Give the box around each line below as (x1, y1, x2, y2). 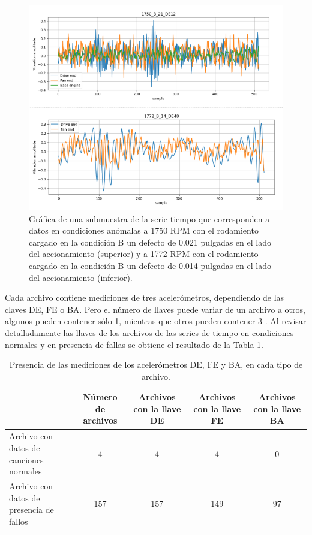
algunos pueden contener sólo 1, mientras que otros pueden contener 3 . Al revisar (5, 315, 307, 327)
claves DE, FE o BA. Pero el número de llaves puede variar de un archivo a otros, (5, 303, 305, 315)
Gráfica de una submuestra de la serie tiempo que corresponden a (29, 212, 270, 225)
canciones (9, 453, 44, 466)
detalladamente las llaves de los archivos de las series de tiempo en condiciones (5, 326, 294, 338)
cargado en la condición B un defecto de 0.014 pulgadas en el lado (29, 259, 271, 271)
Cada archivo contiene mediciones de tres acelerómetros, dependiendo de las (5, 291, 284, 304)
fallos (9, 515, 28, 527)
